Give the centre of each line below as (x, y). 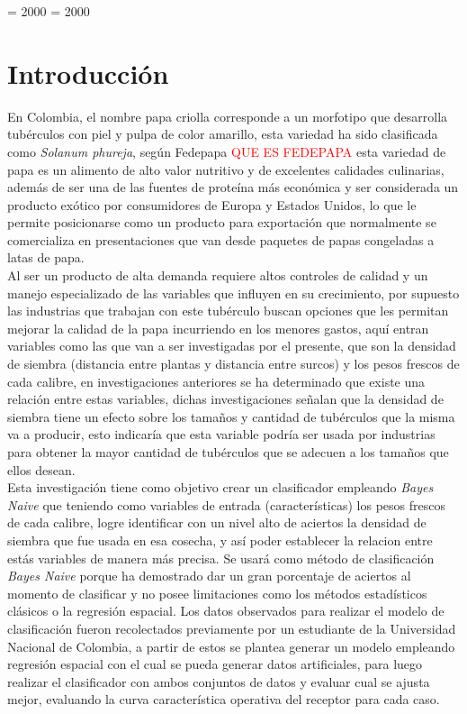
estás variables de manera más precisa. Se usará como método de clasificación (221, 558)
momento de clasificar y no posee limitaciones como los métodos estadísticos (217, 593)
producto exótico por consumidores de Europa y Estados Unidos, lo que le (212, 204)
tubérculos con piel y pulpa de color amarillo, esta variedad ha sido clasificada (223, 134)
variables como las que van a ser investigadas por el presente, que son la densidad (232, 346)
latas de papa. (46, 257)
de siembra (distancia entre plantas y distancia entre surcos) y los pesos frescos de (233, 364)
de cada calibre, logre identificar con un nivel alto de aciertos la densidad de (217, 522)
